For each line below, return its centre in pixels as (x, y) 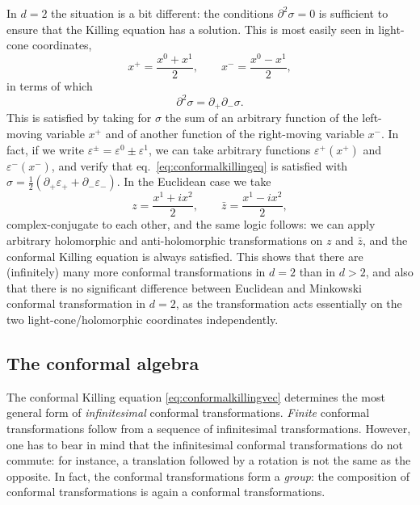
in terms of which (50, 85)
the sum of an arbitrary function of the (262, 118)
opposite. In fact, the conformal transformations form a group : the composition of (208, 476)
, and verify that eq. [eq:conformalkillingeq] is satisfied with (199, 165)
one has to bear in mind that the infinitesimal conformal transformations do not (205, 444)
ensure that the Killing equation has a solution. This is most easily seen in (191, 29)
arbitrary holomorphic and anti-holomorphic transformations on (165, 240)
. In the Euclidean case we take (194, 181)
